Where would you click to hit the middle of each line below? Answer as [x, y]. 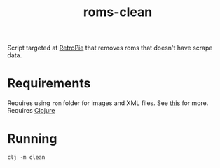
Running [32, 139]
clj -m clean [26, 157]
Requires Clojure [31, 111]
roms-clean [118, 12]
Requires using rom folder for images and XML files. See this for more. [108, 103]
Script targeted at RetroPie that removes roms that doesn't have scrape [110, 48]
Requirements [49, 84]
